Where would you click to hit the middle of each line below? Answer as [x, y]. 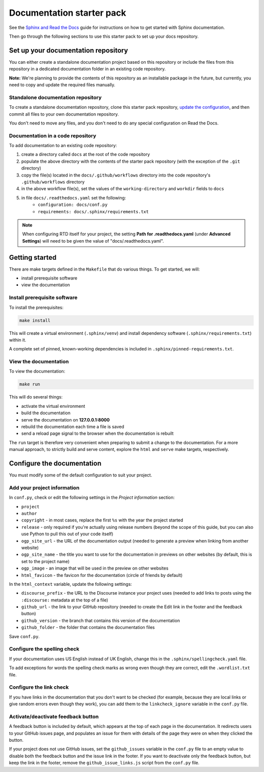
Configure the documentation [55, 463]
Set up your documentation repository [68, 50]
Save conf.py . [24, 636]
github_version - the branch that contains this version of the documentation [101, 621]
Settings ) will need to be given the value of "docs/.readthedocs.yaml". [93, 241]
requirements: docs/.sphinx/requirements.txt [93, 212]
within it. [18, 340]
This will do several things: [36, 397]
